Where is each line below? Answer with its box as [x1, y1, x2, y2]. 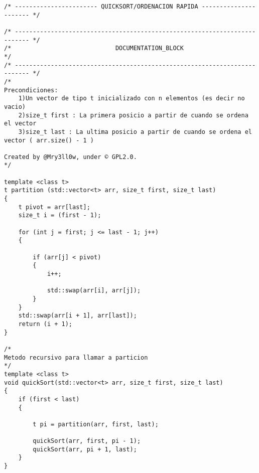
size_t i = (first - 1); [18, 212, 101, 219]
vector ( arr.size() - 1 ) [4, 136, 94, 144]
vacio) [4, 103, 26, 110]
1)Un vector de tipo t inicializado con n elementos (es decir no [18, 95, 245, 102]
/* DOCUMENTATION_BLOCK [4, 45, 184, 52]
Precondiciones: [4, 86, 58, 94]
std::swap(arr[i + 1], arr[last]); [18, 312, 137, 320]
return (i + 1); [18, 320, 73, 328]
